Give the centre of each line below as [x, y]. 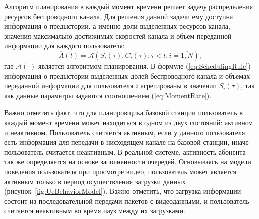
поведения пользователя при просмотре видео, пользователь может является [120, 171]
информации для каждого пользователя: [64, 45]
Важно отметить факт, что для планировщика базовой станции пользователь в [123, 112]
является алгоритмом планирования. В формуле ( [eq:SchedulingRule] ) [145, 66]
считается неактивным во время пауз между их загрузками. [95, 211]
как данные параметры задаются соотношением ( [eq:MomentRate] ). [108, 95]
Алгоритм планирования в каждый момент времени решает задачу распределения [129, 6]
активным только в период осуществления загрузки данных [95, 181]
